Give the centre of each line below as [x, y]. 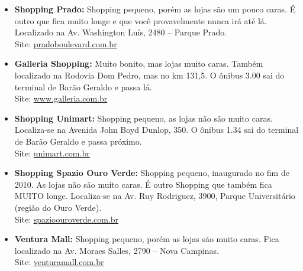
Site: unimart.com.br [52, 153]
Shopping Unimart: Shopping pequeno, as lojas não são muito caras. [144, 118]
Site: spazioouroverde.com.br [67, 219]
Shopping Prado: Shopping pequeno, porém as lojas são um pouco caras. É [155, 9]
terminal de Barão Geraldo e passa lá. [83, 86]
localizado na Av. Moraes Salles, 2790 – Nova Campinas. [117, 250]
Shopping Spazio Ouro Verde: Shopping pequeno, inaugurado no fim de [152, 173]
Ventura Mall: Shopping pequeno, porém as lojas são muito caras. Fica [147, 239]
